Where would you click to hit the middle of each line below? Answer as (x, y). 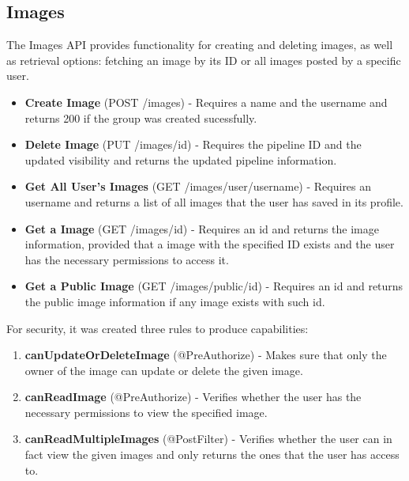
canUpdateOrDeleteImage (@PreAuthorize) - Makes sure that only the (206, 355)
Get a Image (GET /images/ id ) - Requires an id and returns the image (202, 228)
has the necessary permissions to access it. (127, 259)
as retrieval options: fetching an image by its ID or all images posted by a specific (204, 60)
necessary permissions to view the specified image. (146, 412)
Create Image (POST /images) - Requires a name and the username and (206, 102)
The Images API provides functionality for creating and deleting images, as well (200, 45)
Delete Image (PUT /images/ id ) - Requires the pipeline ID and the (193, 144)
